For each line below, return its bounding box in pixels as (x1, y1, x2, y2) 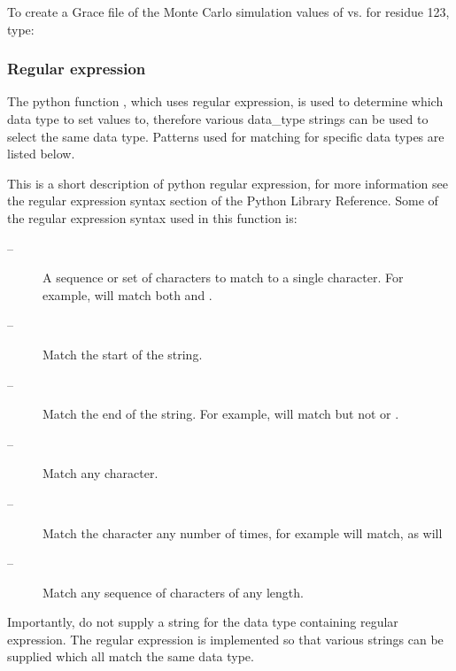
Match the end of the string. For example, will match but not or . (43, 405, 399, 423)
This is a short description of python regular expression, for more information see (7, 174, 448, 192)
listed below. (7, 144, 75, 163)
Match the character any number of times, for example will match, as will (43, 523, 443, 542)
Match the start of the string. (43, 344, 203, 363)
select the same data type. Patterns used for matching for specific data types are (7, 127, 444, 145)
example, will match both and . (43, 285, 213, 304)
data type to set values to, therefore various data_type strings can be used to (7, 110, 429, 127)
